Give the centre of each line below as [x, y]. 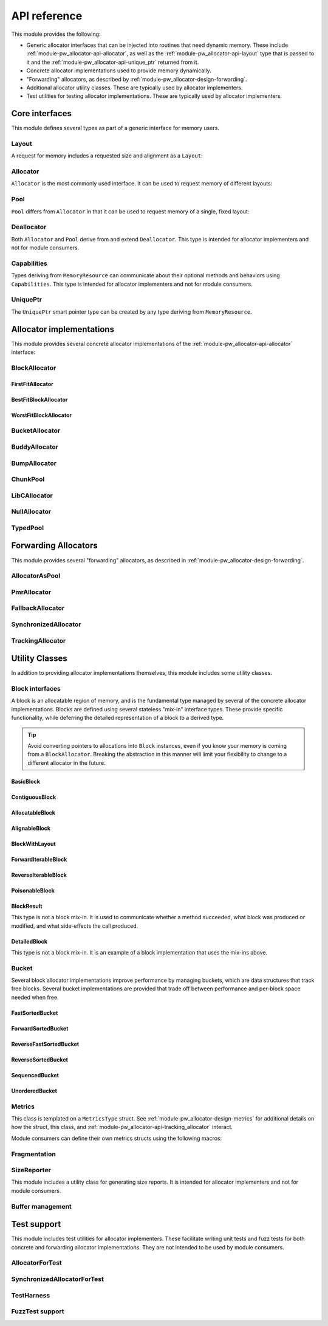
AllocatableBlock [33, 812]
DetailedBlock [29, 941]
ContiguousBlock [34, 797]
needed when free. [35, 997]
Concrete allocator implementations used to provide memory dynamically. [119, 71]
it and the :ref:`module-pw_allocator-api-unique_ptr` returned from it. [113, 62]
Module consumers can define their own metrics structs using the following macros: [116, 1138]
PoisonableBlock [33, 890]
